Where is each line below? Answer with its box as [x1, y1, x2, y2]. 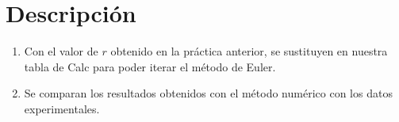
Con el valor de [24, 43, 98, 59]
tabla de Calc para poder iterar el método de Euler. [24, 58, 276, 74]
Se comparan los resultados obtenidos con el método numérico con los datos [24, 85, 393, 101]
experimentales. [24, 100, 100, 116]
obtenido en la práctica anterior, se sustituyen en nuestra [110, 43, 388, 59]
